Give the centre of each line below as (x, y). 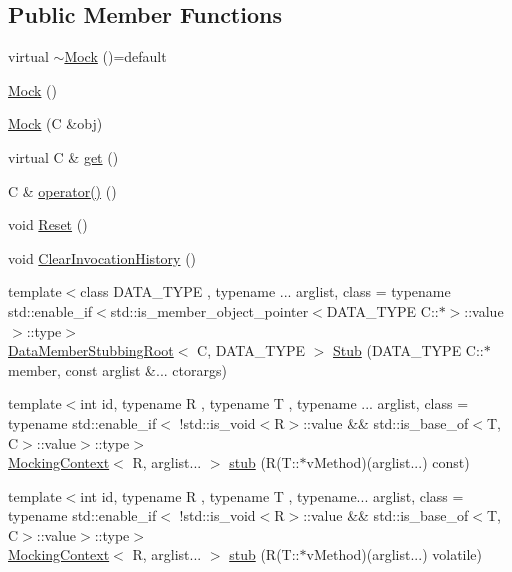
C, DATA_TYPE (251, 350)
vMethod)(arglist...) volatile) (394, 554)
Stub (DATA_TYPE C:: (408, 350)
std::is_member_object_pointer (209, 310)
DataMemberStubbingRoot (91, 350)
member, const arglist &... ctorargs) (117, 369)
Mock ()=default (115, 56)
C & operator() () (62, 190)
